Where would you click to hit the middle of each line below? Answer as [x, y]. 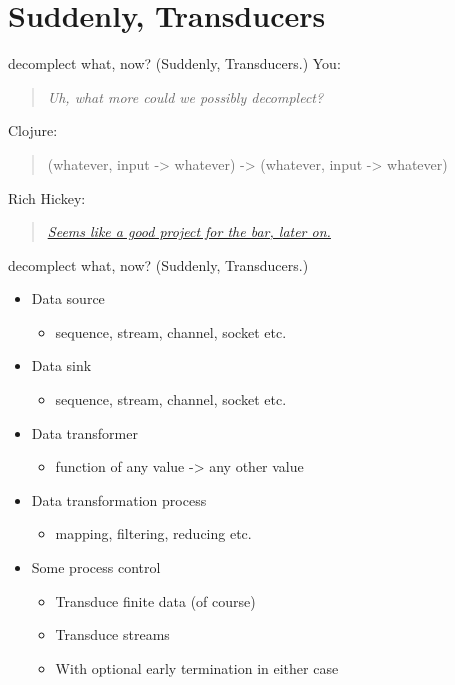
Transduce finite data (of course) [155, 600]
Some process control [96, 567]
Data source [68, 298]
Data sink [61, 365]
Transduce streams [112, 634]
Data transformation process [119, 499]
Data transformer [84, 432]
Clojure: [33, 130]
